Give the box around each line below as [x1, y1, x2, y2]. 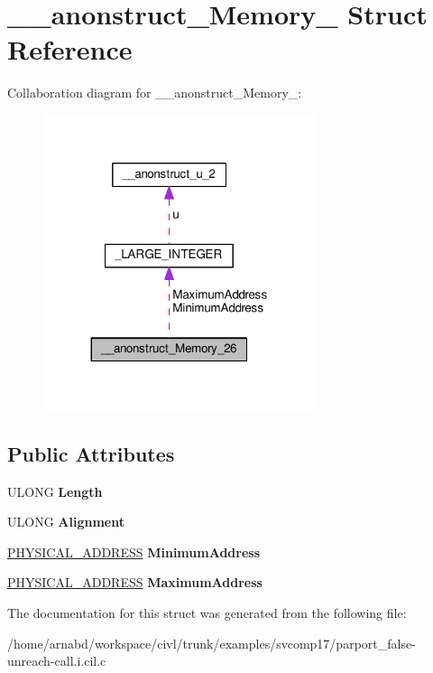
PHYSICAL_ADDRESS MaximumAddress [7, 573, 263, 592]
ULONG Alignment [7, 512, 124, 531]
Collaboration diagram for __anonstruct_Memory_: [7, 83, 302, 102]
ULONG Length [7, 481, 103, 500]
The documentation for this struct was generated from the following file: [7, 603, 407, 622]
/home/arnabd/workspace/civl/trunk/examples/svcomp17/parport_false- [7, 633, 416, 652]
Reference [7, 31, 133, 68]
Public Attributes [7, 439, 175, 467]
